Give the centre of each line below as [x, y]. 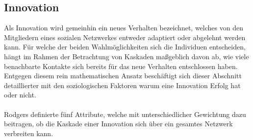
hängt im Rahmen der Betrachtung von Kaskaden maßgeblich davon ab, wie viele [126, 56]
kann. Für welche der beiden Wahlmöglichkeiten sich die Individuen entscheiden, [125, 47]
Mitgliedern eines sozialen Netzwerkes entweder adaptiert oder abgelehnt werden [125, 37]
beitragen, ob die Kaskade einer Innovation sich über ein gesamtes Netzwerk [118, 124]
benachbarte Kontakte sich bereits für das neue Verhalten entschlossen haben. [121, 66]
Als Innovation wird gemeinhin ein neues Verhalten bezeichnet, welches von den [124, 28]
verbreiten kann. [29, 133]
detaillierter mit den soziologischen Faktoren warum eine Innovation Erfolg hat [122, 85]
